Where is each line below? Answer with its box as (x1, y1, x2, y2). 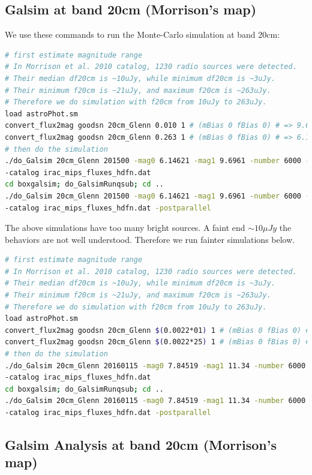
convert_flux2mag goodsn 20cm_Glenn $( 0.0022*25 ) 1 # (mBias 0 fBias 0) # (5, 338, 310, 347)
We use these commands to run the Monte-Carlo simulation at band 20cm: (5, 28, 280, 41)
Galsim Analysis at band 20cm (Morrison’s (5, 435, 277, 453)
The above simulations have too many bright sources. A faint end (5, 221, 245, 234)
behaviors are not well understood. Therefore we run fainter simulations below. (5, 233, 295, 245)
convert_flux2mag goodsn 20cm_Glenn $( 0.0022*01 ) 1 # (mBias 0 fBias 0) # (5, 326, 310, 335)
